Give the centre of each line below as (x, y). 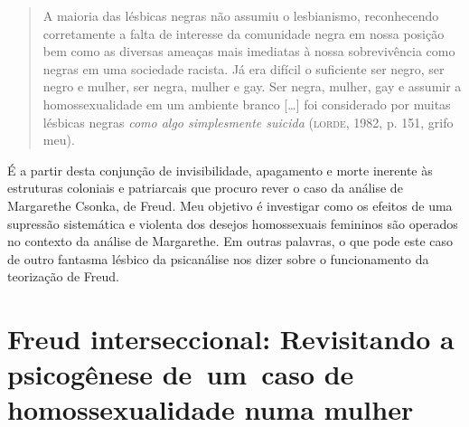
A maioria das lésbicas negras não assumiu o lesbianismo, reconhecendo (241, 15)
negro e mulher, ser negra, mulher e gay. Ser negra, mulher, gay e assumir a (252, 86)
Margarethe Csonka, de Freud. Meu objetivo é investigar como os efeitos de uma (230, 205)
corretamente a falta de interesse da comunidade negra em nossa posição (244, 33)
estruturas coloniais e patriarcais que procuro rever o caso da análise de (205, 188)
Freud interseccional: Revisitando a (231, 339)
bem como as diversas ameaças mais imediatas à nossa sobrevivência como (249, 51)
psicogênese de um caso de (181, 374)
